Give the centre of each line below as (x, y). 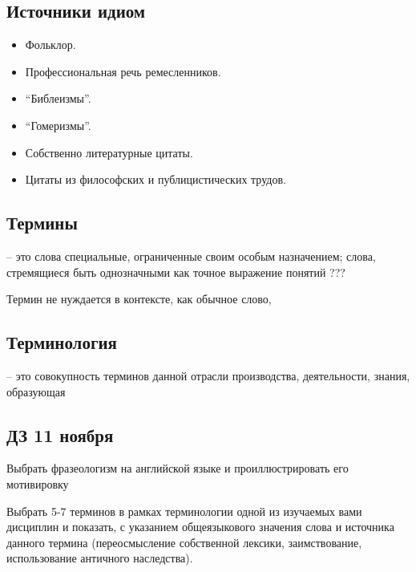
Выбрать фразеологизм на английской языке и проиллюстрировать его (178, 468)
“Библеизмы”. (58, 98)
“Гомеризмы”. (58, 125)
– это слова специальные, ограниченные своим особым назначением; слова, (191, 256)
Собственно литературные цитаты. (109, 152)
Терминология (62, 342)
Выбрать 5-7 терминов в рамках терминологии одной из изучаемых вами (184, 511)
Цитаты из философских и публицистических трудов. (155, 179)
